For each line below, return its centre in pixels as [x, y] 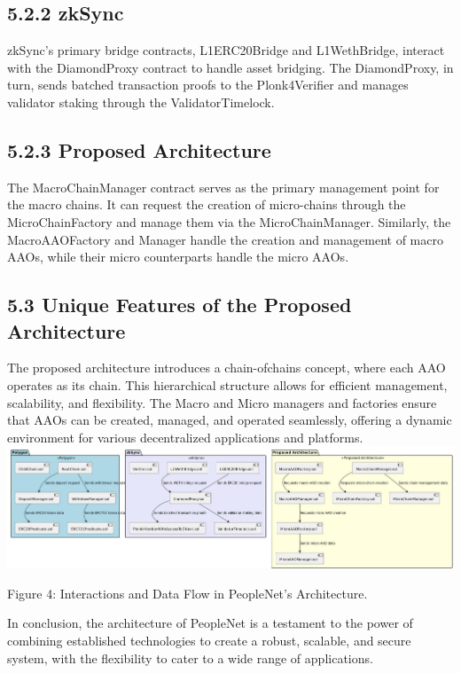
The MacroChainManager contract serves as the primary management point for [223, 187]
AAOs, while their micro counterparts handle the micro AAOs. [178, 257]
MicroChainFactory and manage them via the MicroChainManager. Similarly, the [229, 221]
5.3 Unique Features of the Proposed [180, 305]
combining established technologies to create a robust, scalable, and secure [209, 641]
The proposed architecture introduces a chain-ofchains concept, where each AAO [227, 368]
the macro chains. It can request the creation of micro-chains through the [207, 204]
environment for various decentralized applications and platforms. [185, 437]
